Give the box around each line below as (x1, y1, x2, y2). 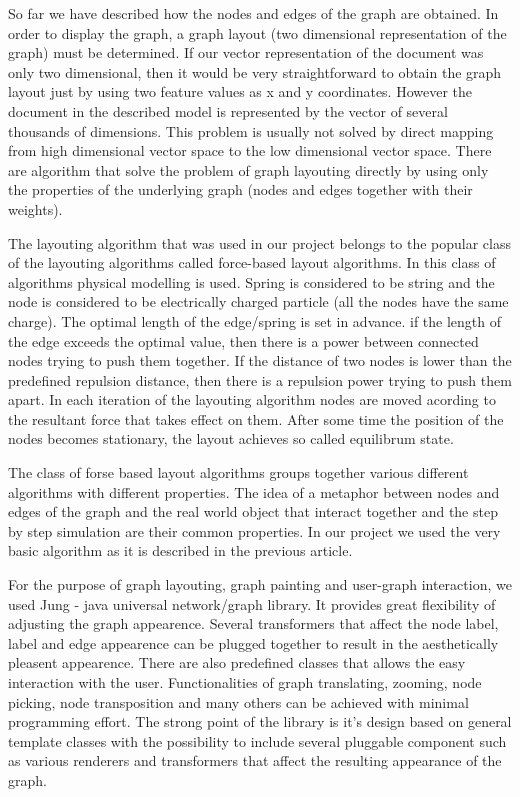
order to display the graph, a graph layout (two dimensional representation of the (8, 22, 507, 43)
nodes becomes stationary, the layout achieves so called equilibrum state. (8, 428, 454, 449)
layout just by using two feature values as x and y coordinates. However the (8, 81, 473, 102)
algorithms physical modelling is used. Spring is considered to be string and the (8, 271, 495, 292)
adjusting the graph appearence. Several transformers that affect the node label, (8, 613, 499, 634)
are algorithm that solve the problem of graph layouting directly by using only (8, 159, 489, 180)
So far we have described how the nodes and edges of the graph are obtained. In (8, 3, 499, 23)
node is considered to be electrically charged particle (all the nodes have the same (8, 291, 509, 312)
